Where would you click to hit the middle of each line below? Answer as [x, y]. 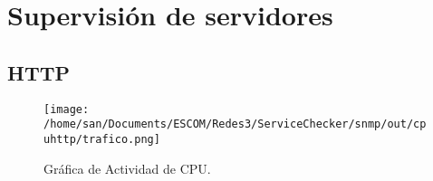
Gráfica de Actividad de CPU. [127, 168]
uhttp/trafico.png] [102, 139]
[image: [67, 109]
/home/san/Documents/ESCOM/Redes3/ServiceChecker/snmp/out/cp [235, 124]
